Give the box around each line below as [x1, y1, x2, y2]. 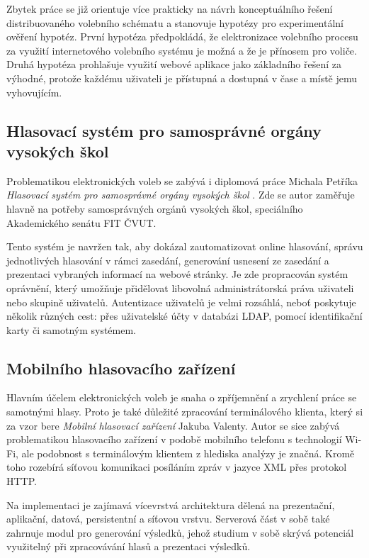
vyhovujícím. [6, 84, 62, 99]
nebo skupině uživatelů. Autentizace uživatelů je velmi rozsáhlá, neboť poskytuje [6, 294, 356, 309]
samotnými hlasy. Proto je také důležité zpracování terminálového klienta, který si [6, 404, 363, 419]
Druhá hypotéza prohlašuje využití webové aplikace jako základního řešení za [6, 57, 341, 72]
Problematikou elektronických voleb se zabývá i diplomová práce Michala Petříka [6, 173, 358, 188]
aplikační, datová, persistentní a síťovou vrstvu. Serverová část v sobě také [6, 511, 330, 526]
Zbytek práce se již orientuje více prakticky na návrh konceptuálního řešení [6, 1, 333, 16]
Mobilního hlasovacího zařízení [6, 357, 236, 379]
